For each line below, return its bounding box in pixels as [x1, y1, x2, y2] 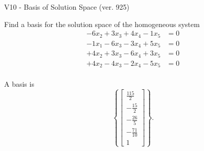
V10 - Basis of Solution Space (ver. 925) [4, 2, 129, 12]
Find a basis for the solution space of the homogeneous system [4, 18, 200, 29]
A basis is [4, 79, 34, 89]
